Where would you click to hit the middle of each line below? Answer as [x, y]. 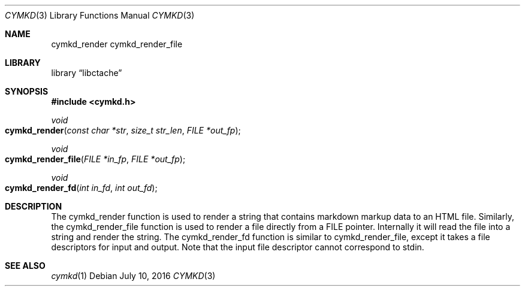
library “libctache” [87, 73]
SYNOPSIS [27, 91]
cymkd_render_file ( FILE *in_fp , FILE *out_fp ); [95, 159]
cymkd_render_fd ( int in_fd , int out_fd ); [81, 188]
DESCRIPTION [34, 206]
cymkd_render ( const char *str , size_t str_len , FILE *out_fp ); [123, 130]
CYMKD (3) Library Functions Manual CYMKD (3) [100, 15]
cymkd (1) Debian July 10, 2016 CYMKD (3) [133, 276]
